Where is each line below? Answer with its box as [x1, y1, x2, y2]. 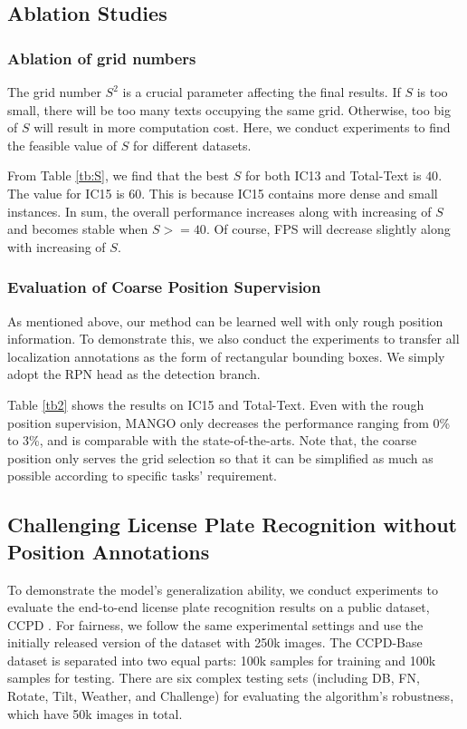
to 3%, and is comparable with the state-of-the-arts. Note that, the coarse [7, 431, 417, 450]
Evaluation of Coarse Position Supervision [7, 276, 321, 298]
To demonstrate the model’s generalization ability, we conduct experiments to [7, 579, 438, 598]
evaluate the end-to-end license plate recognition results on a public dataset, [7, 598, 430, 617]
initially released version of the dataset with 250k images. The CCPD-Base [7, 633, 423, 652]
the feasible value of [7, 135, 118, 154]
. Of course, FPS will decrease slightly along [205, 219, 451, 238]
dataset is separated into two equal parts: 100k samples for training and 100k [7, 650, 436, 669]
